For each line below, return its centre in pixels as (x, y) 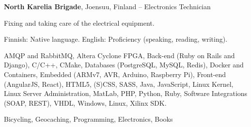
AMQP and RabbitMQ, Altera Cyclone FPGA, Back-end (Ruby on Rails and (119, 55)
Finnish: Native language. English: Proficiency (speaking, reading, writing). (116, 39)
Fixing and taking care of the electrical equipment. (79, 23)
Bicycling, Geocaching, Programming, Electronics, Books (88, 119)
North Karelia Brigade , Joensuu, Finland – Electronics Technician (107, 6)
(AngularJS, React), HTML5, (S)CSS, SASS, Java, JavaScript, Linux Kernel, (119, 84)
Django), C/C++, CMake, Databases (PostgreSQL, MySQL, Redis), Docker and (124, 65)
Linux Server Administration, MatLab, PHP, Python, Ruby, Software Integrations (126, 93)
